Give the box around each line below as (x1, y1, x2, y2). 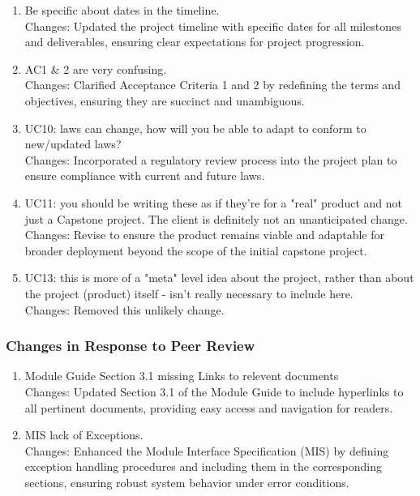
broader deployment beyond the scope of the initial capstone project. (24, 242, 367, 259)
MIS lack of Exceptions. (24, 426, 144, 443)
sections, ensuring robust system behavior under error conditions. (24, 473, 349, 490)
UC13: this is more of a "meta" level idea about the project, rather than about (24, 269, 414, 286)
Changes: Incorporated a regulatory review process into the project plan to (24, 151, 397, 168)
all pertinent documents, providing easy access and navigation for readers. (24, 399, 393, 416)
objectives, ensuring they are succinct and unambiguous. (24, 92, 305, 109)
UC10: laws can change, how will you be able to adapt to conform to (24, 119, 366, 136)
